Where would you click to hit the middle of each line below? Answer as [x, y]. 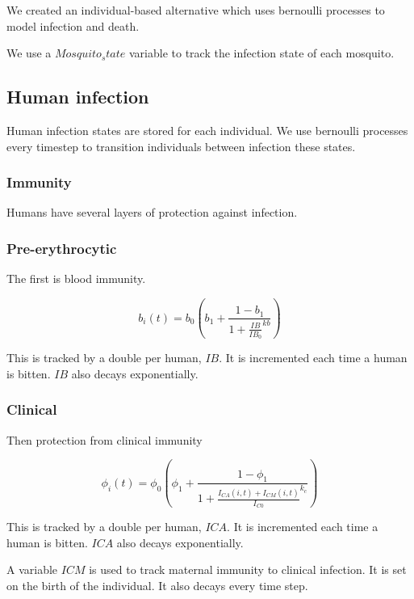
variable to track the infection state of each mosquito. [262, 53]
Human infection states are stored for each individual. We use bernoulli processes [207, 130]
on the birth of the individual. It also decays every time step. [157, 586]
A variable [32, 569]
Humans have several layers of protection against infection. [152, 212]
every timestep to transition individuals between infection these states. [181, 146]
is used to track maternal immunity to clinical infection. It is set [248, 569]
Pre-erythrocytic [62, 248]
